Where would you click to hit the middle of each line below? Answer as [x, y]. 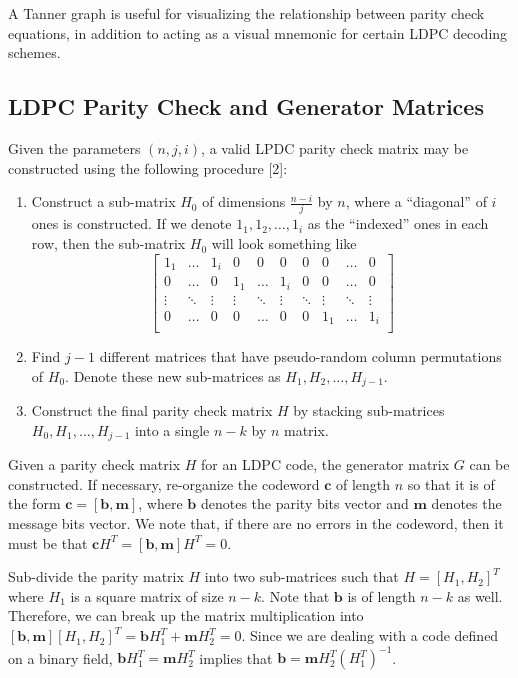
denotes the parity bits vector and [304, 503]
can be [489, 464]
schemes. [34, 52]
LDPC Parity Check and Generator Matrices [246, 106]
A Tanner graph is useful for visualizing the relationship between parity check [246, 13]
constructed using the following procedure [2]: [148, 167]
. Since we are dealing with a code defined [370, 635]
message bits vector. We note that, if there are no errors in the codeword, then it [256, 523]
